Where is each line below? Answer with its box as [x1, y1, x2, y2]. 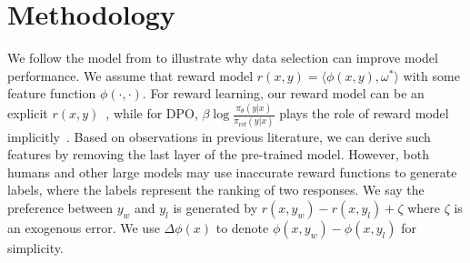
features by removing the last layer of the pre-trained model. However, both [7, 145, 429, 164]
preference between [7, 197, 113, 217]
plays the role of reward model [279, 104, 449, 123]
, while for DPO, [105, 104, 198, 123]
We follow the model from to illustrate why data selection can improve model [7, 48, 438, 67]
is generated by [173, 197, 258, 217]
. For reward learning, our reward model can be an [142, 84, 425, 103]
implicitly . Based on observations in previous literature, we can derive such [7, 126, 431, 146]
